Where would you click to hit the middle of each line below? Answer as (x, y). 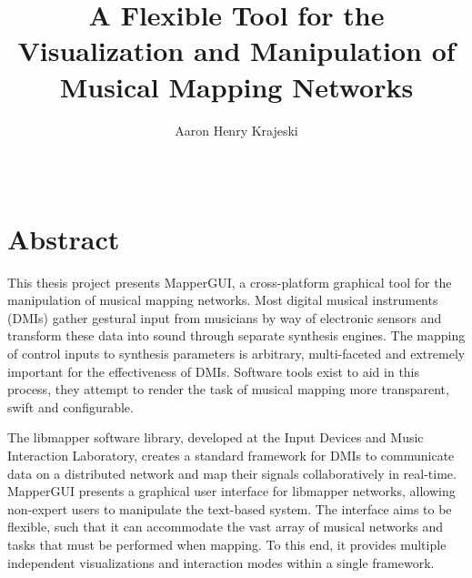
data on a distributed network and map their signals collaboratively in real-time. (232, 473)
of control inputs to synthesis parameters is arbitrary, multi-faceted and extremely (236, 353)
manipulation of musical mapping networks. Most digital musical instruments (223, 300)
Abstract (64, 238)
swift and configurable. (70, 406)
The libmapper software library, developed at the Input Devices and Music (216, 437)
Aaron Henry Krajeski (236, 130)
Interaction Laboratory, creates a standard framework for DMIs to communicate (231, 455)
